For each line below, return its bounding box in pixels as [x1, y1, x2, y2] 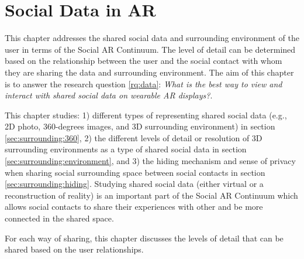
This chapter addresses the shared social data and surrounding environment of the [5, 32, 300, 44]
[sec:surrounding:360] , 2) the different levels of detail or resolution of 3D [5, 131, 262, 144]
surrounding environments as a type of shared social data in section [5, 143, 247, 155]
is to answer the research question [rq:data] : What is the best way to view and [5, 77, 282, 90]
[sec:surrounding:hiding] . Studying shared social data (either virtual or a [5, 178, 264, 190]
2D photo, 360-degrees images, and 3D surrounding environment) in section [5, 120, 275, 132]
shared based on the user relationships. [5, 243, 144, 255]
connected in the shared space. [5, 212, 114, 224]
